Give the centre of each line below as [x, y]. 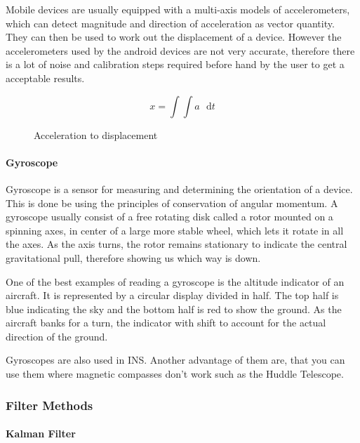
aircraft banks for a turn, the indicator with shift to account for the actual [166, 323]
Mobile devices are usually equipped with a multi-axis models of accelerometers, [178, 9]
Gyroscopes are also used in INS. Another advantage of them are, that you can [175, 360]
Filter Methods [49, 405]
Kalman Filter [41, 434]
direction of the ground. [57, 336]
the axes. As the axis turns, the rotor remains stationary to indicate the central [176, 244]
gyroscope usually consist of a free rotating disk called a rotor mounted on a [169, 217]
